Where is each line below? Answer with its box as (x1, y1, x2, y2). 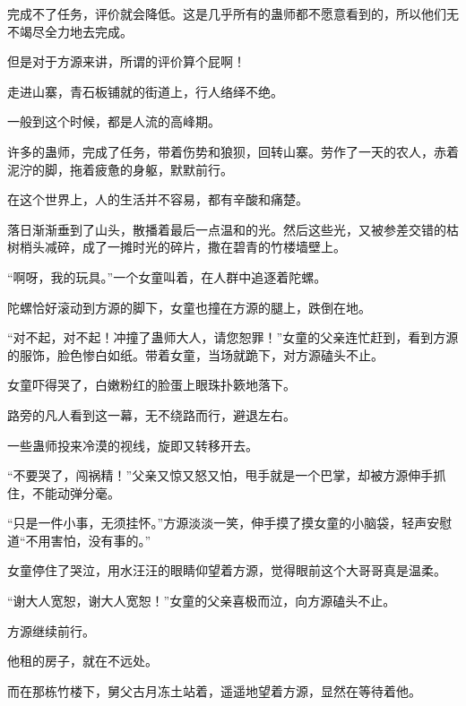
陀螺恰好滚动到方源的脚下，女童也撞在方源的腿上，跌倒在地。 (7, 297, 371, 316)
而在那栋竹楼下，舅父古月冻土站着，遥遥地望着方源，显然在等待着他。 (7, 681, 421, 700)
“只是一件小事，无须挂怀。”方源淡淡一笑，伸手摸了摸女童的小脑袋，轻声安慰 (7, 513, 453, 532)
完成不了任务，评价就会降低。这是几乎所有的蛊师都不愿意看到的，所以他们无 (7, 4, 459, 22)
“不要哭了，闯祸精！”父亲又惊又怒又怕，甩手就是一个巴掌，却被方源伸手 (7, 466, 434, 485)
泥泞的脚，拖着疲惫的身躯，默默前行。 (7, 159, 233, 178)
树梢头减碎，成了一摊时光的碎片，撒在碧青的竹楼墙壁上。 (7, 237, 346, 256)
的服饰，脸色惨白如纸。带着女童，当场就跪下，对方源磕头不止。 (7, 345, 384, 364)
